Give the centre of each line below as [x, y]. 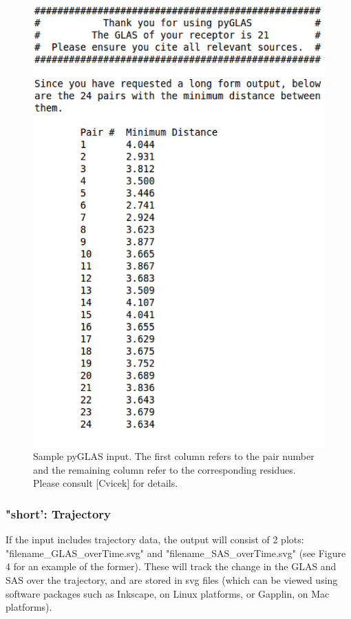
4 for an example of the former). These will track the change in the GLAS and [171, 566]
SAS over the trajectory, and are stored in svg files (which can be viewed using [172, 580]
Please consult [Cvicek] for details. [106, 483]
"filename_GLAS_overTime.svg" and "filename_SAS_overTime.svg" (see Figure [176, 553]
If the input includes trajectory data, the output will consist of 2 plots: [155, 539]
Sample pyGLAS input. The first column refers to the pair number [174, 456]
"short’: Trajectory [58, 513]
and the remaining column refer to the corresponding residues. [164, 469]
